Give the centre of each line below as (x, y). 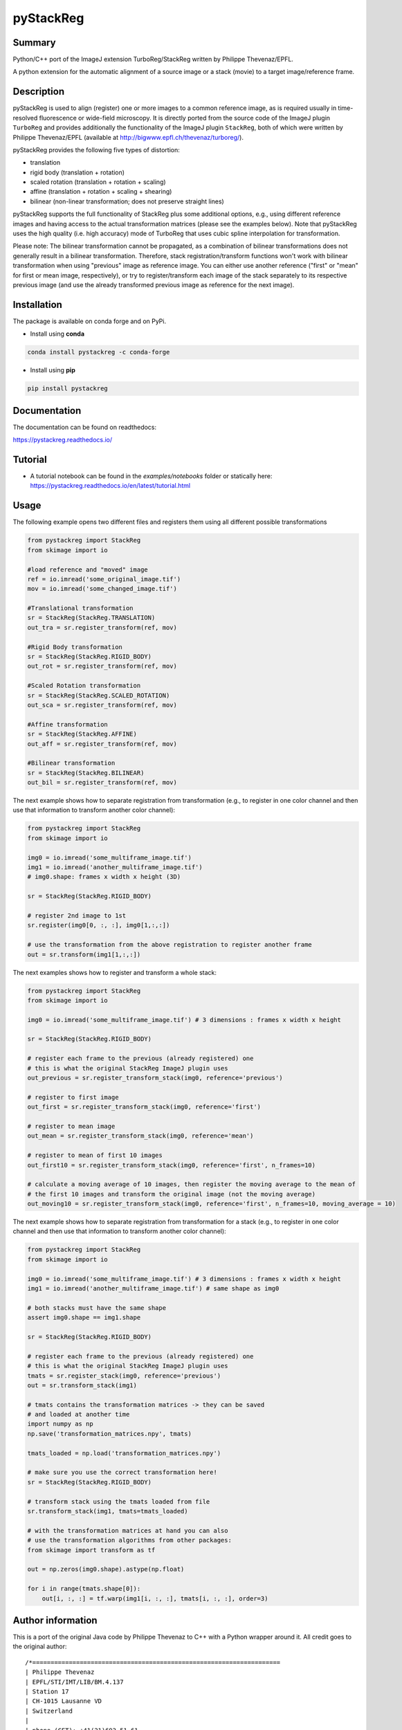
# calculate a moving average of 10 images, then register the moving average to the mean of (192, 1184)
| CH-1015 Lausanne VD (64, 1701)
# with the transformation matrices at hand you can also (128, 1530)
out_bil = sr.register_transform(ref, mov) (102, 783)
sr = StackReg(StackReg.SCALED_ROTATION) (99, 695)
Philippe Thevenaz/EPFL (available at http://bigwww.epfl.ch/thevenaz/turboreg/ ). (128, 137)
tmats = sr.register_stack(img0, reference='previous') (124, 1376)
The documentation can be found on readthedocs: (85, 427)
